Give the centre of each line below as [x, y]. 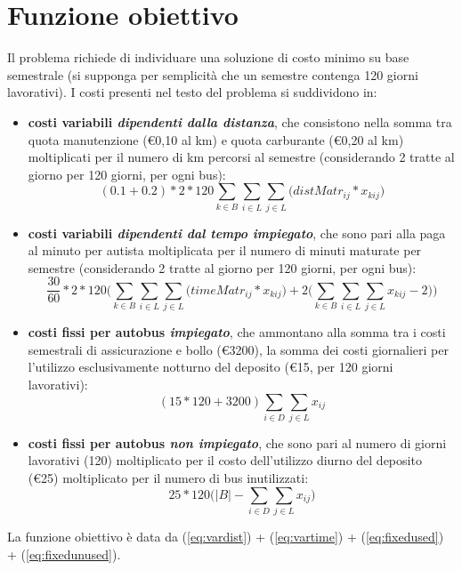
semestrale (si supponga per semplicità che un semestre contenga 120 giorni [213, 74]
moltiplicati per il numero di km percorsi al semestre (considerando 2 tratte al [241, 157]
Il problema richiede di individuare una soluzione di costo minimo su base [208, 57]
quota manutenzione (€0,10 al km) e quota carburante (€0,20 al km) [216, 139]
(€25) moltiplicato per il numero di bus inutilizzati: [168, 478]
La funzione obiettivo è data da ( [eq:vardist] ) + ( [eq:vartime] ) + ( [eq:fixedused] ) [226, 536]
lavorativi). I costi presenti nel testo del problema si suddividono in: [192, 92]
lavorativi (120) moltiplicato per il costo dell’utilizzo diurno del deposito [225, 460]
